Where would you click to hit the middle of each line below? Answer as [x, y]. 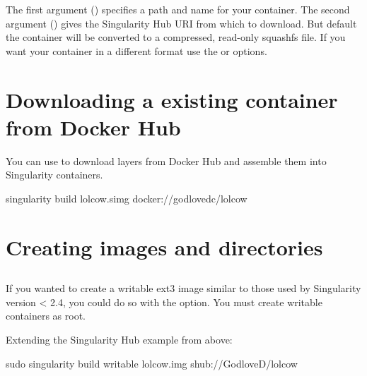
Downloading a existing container [172, 99]
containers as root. [46, 316]
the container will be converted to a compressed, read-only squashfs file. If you [176, 37]
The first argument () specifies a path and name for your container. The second [178, 9]
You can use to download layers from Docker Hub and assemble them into [166, 160]
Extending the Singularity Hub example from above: [119, 340]
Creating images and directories [164, 247]
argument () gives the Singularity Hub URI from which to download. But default [181, 23]
